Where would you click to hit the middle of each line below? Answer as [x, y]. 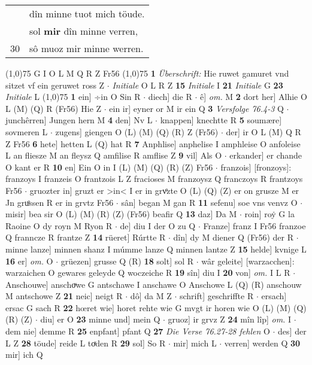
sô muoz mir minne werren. [87, 48]
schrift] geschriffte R [216, 296]
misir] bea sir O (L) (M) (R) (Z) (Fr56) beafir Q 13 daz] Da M [121, 214]
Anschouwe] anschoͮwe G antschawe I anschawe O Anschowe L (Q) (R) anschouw [154, 284]
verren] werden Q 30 [262, 343]
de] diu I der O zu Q [158, 225]
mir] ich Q [24, 355]
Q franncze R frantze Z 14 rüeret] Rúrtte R [86, 237]
